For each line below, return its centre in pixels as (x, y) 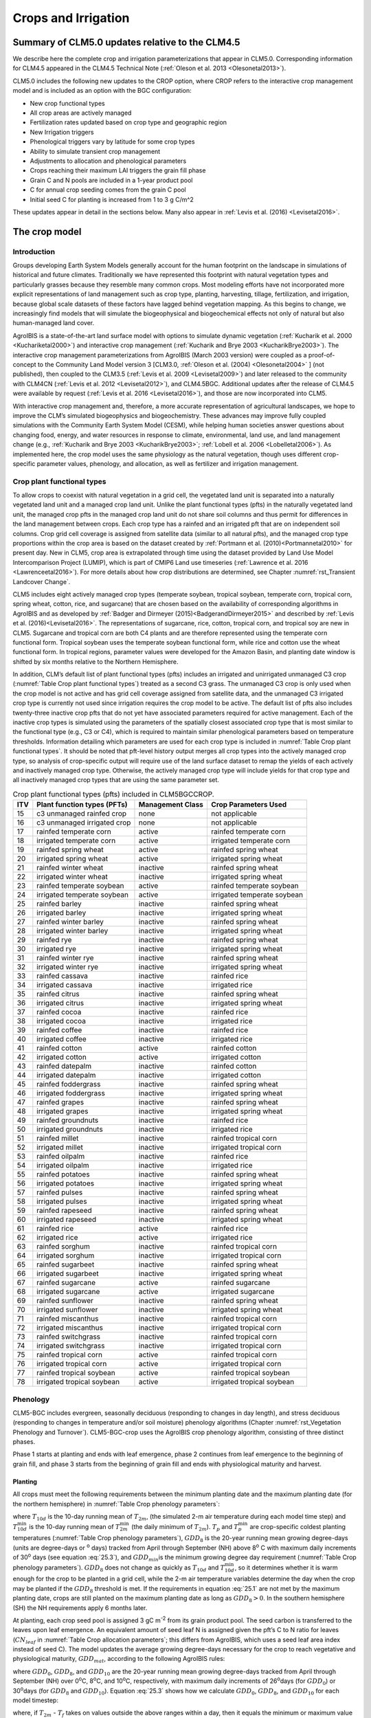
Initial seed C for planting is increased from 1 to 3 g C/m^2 (112, 199)
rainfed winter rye (65, 958)
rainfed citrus (58, 994)
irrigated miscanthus (70, 1328)
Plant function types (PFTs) (82, 805)
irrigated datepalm (66, 1075)
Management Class (171, 805)
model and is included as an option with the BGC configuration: (102, 91)
